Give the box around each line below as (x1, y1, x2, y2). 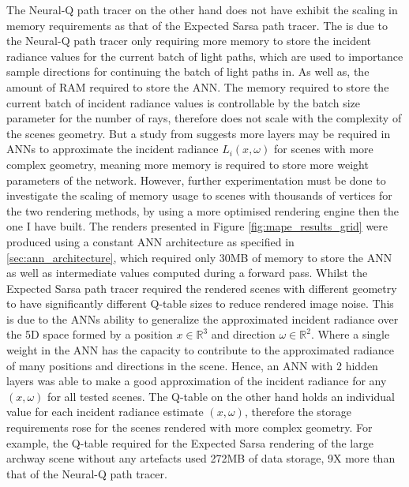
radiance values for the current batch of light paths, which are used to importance (6, 47, 403, 64)
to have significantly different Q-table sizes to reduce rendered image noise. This (6, 295, 394, 312)
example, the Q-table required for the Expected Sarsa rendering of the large (6, 434, 373, 451)
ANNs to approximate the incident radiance (6, 140, 219, 157)
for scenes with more (273, 140, 373, 157)
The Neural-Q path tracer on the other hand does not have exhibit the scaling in (6, 2, 398, 17)
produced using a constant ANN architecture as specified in (6, 233, 295, 249)
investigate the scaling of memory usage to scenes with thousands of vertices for (6, 187, 392, 204)
